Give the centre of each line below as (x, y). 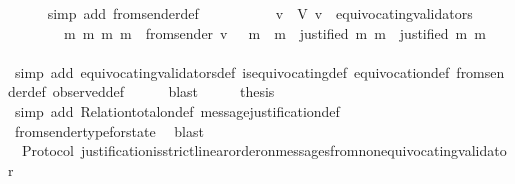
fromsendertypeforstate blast (109, 130)
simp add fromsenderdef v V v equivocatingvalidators (260, 13)
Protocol (47, 150)
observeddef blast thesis (163, 91)
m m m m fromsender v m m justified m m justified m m (274, 32)
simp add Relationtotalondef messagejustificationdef (177, 110)
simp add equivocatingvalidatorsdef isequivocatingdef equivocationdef (232, 71)
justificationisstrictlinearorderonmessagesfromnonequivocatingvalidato (293, 150)
